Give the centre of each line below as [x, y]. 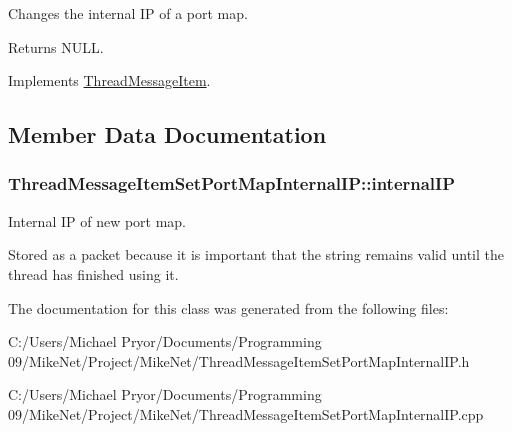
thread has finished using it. [93, 273]
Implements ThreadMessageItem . [109, 80]
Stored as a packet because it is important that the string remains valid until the [256, 254]
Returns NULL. [56, 46]
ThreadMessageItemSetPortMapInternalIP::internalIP [232, 183]
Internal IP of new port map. [97, 220]
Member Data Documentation [167, 134]
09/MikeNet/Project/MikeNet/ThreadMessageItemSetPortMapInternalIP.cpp [246, 413]
